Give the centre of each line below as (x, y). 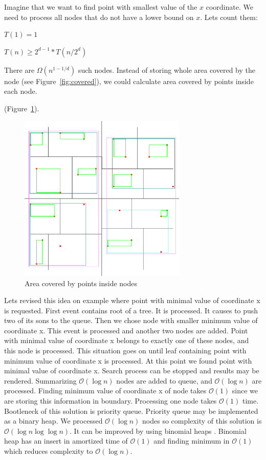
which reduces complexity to (49, 451)
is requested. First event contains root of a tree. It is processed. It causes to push (131, 310)
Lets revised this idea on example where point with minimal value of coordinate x (132, 300)
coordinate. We (229, 7)
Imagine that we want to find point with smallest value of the (101, 7)
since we (245, 391)
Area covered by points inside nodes (81, 283)
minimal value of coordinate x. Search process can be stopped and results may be (132, 371)
